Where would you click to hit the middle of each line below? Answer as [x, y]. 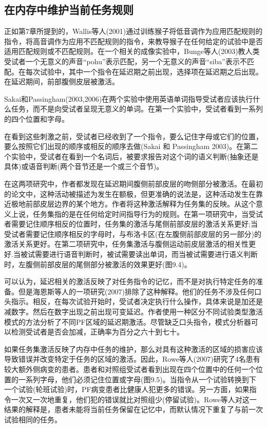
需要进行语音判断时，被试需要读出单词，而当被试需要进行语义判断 [146, 254]
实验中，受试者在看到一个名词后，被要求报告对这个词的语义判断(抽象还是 [135, 156]
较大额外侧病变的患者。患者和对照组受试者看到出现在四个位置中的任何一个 [130, 369]
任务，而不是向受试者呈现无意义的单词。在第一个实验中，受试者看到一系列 [137, 109]
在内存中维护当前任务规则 [69, 10]
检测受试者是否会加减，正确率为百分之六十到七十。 [97, 332]
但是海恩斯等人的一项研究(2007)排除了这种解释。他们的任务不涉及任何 [136, 291]
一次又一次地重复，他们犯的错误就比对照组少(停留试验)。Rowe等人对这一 [134, 399]
